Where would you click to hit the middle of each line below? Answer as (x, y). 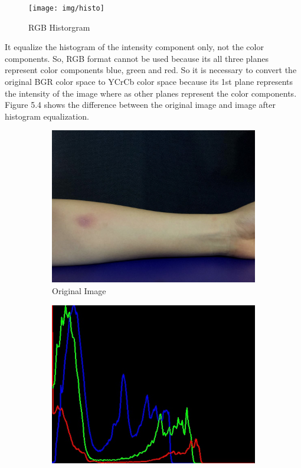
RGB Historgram (59, 27)
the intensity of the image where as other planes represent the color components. (151, 93)
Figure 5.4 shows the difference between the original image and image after (140, 105)
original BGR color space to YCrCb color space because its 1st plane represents (149, 82)
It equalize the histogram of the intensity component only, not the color (134, 47)
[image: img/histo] (66, 8)
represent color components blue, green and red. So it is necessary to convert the (151, 70)
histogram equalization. (47, 116)
